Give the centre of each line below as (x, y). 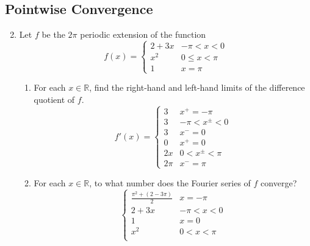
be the (53, 34)
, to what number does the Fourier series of (170, 182)
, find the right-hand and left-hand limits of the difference (197, 87)
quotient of (54, 100)
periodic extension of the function (143, 34)
